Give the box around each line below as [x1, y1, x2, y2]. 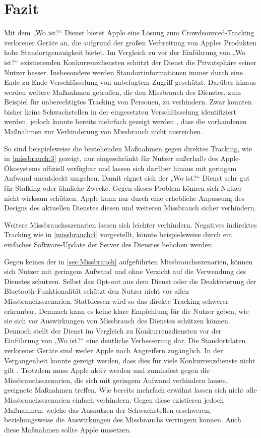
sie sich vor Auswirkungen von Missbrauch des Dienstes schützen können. [4, 315, 230, 326]
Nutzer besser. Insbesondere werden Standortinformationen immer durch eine [4, 67, 243, 77]
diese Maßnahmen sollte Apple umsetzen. [4, 424, 132, 434]
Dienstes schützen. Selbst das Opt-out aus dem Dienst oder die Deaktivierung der [4, 276, 256, 286]
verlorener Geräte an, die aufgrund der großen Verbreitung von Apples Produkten [4, 37, 256, 47]
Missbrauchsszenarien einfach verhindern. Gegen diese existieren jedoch [4, 394, 224, 405]
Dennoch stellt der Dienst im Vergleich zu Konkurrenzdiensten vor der [4, 325, 222, 336]
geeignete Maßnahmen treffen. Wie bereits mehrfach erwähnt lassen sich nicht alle [4, 385, 257, 395]
